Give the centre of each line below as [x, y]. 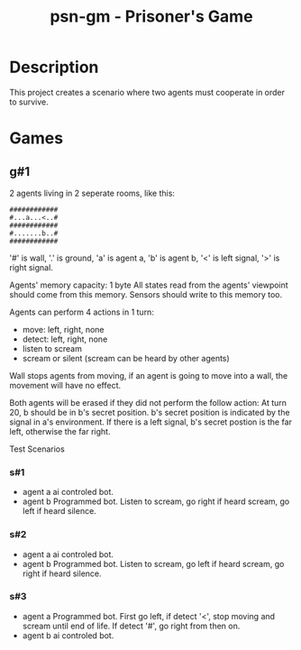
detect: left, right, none [65, 339]
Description [54, 67]
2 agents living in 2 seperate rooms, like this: [92, 193]
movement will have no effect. [65, 385]
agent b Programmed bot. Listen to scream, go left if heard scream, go [153, 563]
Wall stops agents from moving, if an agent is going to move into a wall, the [149, 375]
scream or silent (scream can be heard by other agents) [126, 358]
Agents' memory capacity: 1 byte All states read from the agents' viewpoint [149, 285]
